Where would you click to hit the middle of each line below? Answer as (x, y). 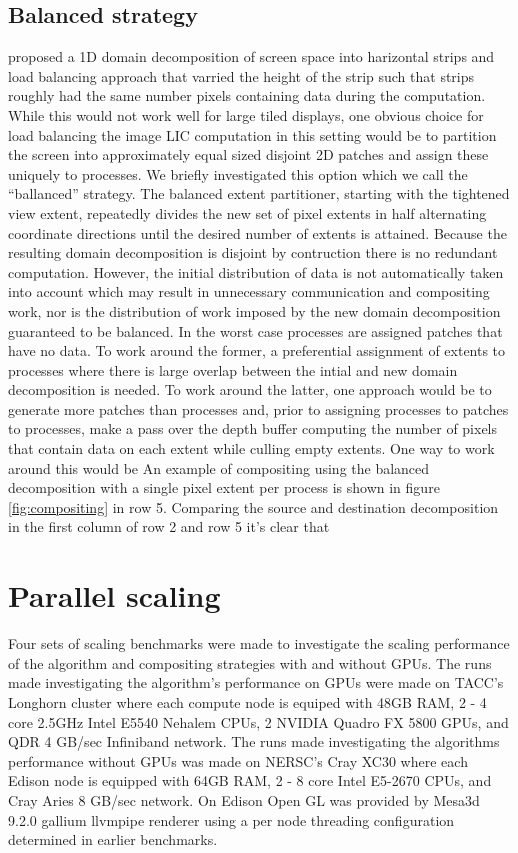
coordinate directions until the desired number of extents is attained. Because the (257, 232)
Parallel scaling (114, 595)
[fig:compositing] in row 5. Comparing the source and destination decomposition (253, 506)
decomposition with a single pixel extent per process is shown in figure (224, 487)
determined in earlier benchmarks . (113, 839)
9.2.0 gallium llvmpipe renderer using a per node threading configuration (231, 819)
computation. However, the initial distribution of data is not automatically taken (256, 271)
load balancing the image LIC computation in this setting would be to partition (252, 134)
